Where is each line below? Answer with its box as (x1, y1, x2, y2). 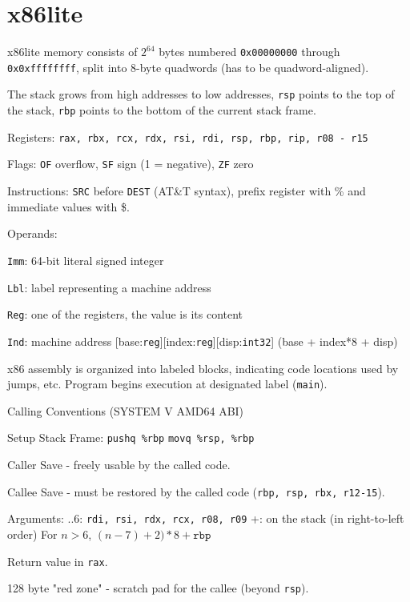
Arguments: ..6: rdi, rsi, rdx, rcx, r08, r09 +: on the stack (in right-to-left (7, 510, 404, 527)
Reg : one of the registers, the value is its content (7, 306, 243, 323)
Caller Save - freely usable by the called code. (7, 456, 231, 473)
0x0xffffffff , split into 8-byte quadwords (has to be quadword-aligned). (7, 58, 369, 75)
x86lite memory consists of (7, 43, 138, 60)
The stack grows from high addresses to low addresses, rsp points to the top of (7, 86, 395, 102)
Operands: (7, 225, 58, 242)
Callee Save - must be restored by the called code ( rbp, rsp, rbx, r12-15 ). (7, 483, 385, 500)
